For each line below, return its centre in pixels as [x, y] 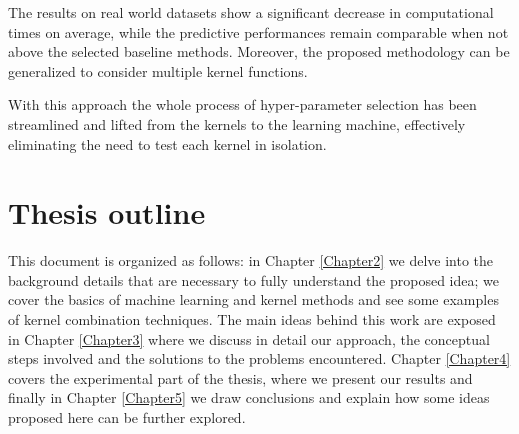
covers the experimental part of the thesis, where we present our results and [240, 377]
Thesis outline [107, 212]
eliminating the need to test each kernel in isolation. [167, 143]
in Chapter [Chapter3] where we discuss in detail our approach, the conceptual [249, 338]
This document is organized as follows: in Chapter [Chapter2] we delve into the [250, 260]
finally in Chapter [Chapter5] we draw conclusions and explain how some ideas [249, 397]
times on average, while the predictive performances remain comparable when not [258, 31]
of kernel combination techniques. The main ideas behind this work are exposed [252, 319]
